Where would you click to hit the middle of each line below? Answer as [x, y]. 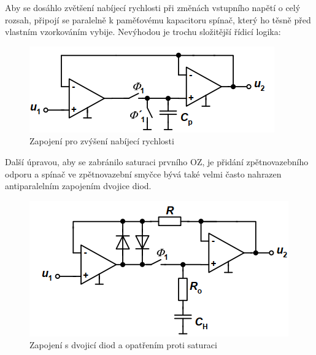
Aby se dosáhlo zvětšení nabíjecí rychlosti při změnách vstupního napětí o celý [153, 7]
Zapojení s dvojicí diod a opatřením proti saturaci [123, 345]
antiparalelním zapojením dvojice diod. [78, 186]
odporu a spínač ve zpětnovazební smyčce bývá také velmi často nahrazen [143, 174]
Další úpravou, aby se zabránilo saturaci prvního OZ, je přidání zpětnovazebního [157, 161]
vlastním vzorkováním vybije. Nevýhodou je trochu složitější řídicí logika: [143, 32]
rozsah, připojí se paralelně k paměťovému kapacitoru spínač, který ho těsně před [158, 19]
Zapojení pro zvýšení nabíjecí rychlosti [102, 141]
